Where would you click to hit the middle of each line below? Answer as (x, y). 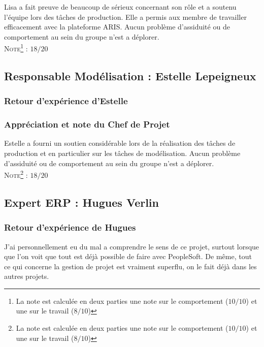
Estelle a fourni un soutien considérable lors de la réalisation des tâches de (120, 143)
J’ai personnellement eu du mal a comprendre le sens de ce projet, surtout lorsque (132, 246)
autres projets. (27, 276)
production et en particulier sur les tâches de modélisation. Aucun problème (122, 153)
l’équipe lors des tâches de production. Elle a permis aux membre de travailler (125, 17)
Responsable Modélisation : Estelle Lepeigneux (130, 76)
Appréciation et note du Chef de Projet (87, 124)
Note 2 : (16, 174)
